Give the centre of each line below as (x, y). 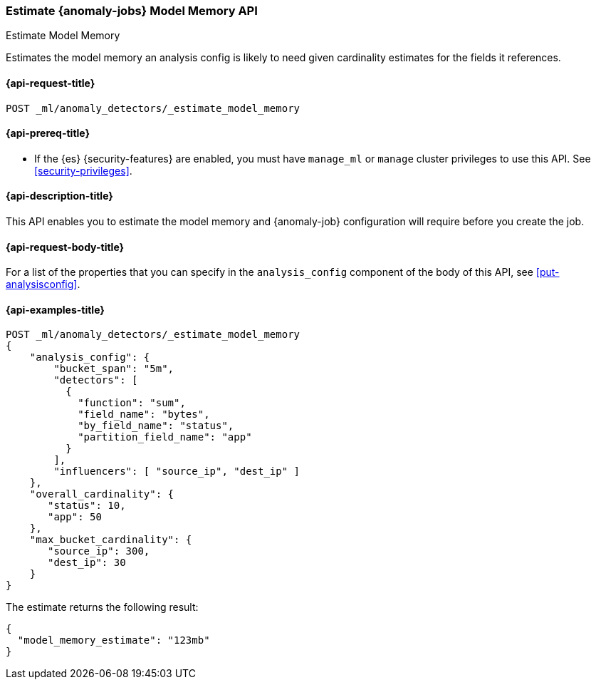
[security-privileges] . (83, 170)
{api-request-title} (51, 83)
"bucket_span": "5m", (114, 369)
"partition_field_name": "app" (165, 437)
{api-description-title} (59, 196)
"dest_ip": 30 (87, 563)
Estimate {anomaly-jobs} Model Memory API (132, 11)
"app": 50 (75, 517)
